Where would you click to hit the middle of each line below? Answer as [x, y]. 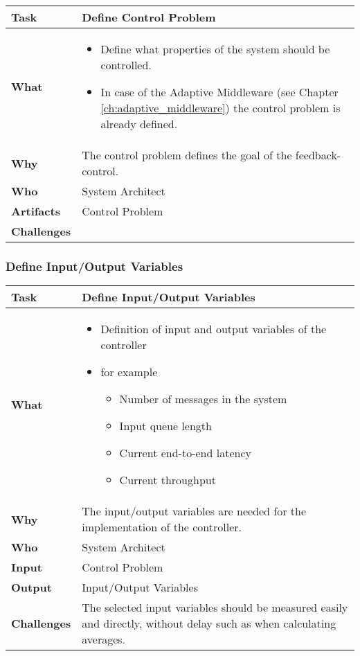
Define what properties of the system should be [215, 49]
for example [129, 372]
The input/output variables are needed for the [194, 511]
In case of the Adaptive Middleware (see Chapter [219, 92]
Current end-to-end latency [185, 453]
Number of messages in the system [203, 399]
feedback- [318, 155]
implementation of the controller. [162, 527]
